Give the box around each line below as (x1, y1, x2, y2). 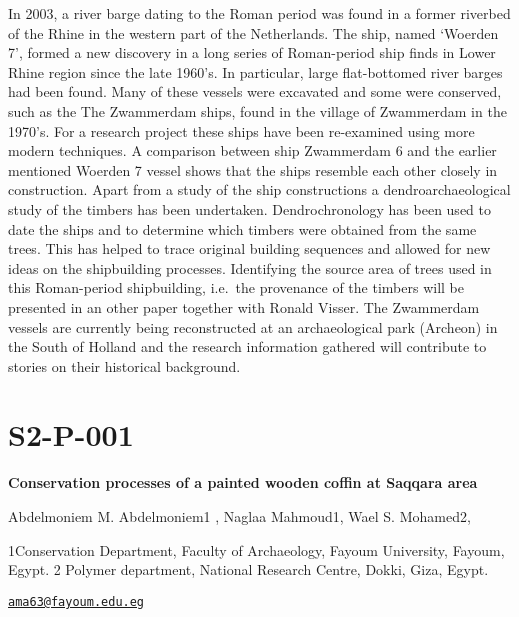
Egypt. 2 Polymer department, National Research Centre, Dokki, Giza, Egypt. (8, 559, 489, 580)
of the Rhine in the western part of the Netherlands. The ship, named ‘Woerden (8, 22, 499, 43)
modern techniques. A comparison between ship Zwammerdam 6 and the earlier (8, 140, 497, 161)
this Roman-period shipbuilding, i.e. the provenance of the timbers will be (8, 277, 464, 298)
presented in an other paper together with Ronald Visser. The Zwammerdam (8, 296, 480, 317)
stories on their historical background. (8, 355, 241, 376)
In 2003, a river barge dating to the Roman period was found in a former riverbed (8, 3, 511, 23)
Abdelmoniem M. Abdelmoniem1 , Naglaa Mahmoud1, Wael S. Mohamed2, (8, 506, 471, 526)
